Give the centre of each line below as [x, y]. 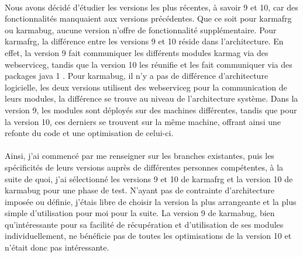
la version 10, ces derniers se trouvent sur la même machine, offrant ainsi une [143, 121]
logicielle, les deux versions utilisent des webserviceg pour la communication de [146, 87]
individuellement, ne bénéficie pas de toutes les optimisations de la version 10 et [148, 236]
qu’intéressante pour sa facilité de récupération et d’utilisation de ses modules [144, 224]
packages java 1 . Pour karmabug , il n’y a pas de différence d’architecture [137, 76]
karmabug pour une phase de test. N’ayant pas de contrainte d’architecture [140, 190]
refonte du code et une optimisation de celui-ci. [89, 133]
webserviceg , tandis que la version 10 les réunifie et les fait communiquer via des [149, 64]
